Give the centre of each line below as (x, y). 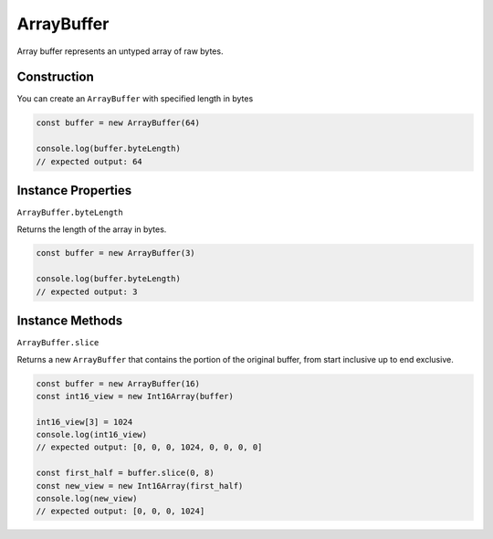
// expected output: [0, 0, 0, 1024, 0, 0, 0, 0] (149, 447)
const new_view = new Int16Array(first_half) (140, 486)
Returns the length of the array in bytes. (92, 229)
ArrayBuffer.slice (58, 343)
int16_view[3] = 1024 (84, 422)
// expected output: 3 (87, 291)
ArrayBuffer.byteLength (70, 213)
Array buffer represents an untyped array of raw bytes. (120, 51)
